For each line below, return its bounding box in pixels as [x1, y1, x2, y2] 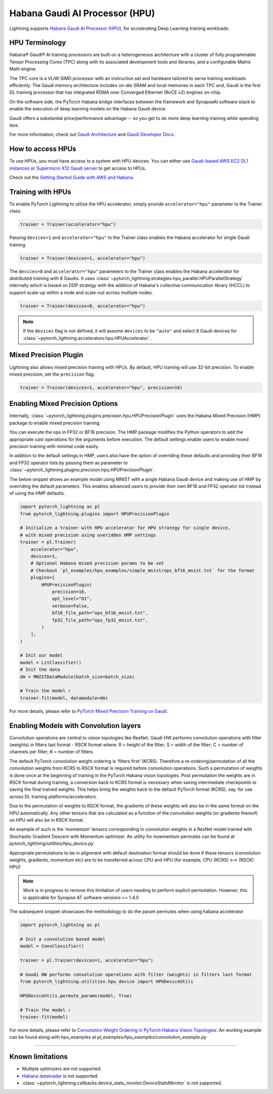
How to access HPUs [9, 145, 76, 153]
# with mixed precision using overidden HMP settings [20, 532, 156, 538]
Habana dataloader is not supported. [22, 1073, 99, 1079]
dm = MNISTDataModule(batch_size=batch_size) [20, 674, 135, 679]
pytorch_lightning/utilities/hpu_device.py [9, 840, 94, 846]
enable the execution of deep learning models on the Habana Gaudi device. [9, 106, 167, 112]
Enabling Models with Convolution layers [9, 721, 141, 730]
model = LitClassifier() [20, 660, 82, 665]
